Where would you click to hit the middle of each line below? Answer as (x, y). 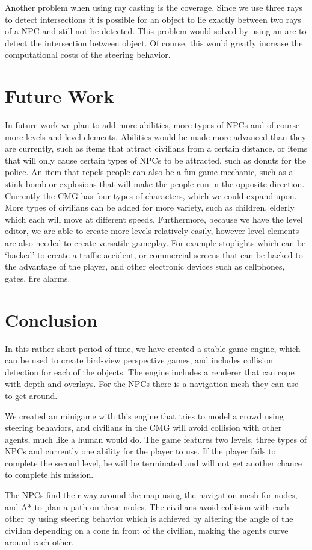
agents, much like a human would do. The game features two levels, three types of (156, 439)
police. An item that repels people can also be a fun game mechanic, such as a (149, 172)
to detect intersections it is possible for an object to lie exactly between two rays (153, 19)
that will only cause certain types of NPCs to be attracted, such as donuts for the (155, 160)
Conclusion (51, 319)
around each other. (39, 542)
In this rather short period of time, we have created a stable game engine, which (153, 348)
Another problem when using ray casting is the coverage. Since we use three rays (154, 7)
